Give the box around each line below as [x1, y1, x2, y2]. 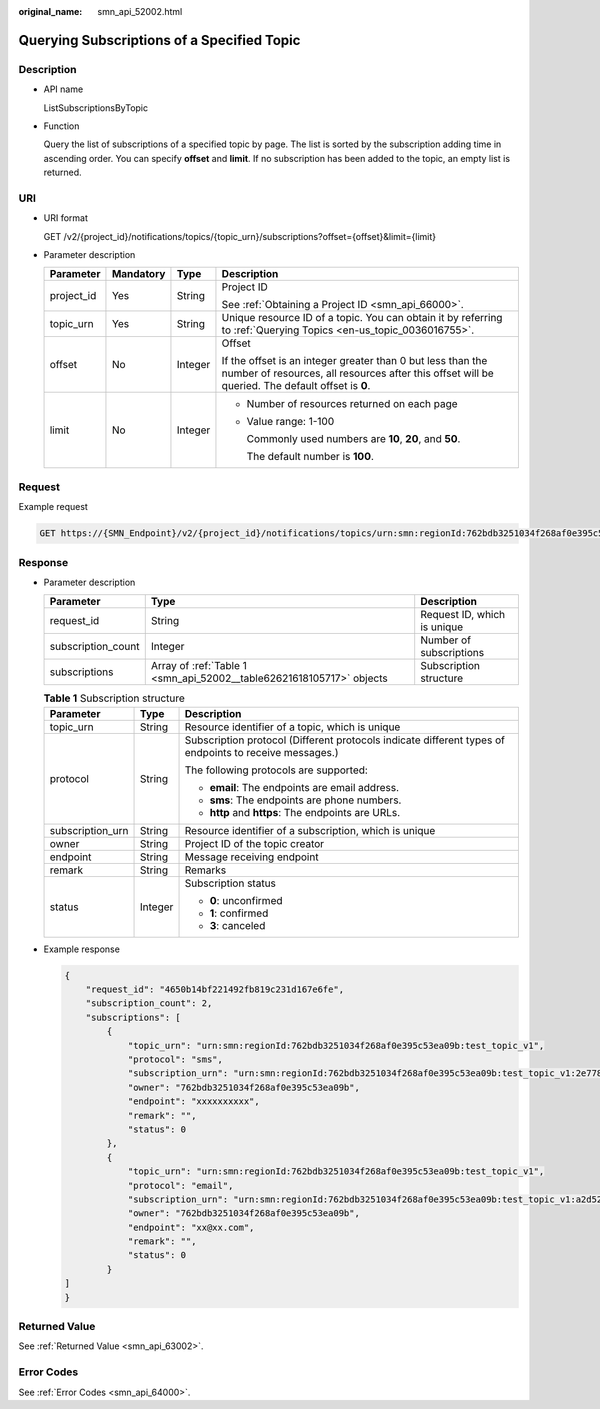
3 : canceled [209, 918, 266, 932]
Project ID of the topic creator [184, 836, 325, 850]
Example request [18, 501, 89, 513]
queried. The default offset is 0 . [221, 379, 371, 393]
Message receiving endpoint [184, 850, 319, 864]
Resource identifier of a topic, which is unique [184, 720, 401, 734]
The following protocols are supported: [184, 763, 369, 777]
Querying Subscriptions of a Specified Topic [18, 31, 301, 49]
